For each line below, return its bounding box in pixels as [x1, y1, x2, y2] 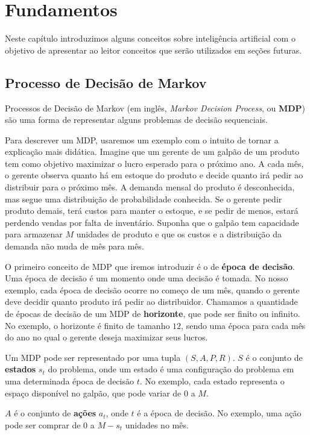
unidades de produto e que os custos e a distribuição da [76, 228, 282, 240]
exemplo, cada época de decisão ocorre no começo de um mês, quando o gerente [5, 283, 300, 296]
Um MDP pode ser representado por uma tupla [5, 351, 181, 363]
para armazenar [5, 228, 63, 240]
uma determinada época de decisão [5, 374, 134, 387]
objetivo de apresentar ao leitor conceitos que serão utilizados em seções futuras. [5, 43, 302, 56]
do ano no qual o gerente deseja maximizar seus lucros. [5, 331, 208, 343]
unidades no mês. [125, 418, 189, 431]
